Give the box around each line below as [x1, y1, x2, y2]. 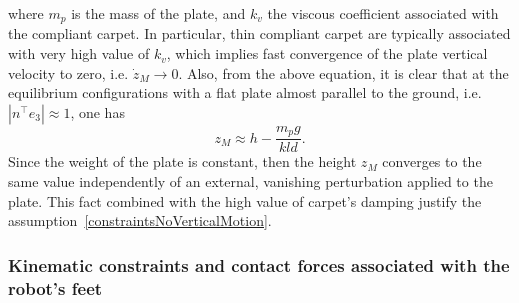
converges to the [382, 151, 482, 172]
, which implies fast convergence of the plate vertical [166, 43, 488, 64]
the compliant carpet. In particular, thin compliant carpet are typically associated [8, 23, 511, 44]
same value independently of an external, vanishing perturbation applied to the [8, 170, 493, 191]
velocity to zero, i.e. [8, 62, 129, 83]
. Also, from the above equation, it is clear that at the [178, 62, 509, 83]
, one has [70, 101, 125, 122]
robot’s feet [8, 275, 103, 300]
